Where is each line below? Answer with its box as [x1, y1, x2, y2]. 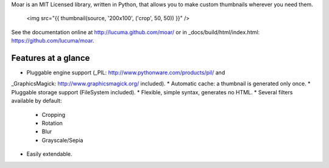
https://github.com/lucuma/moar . [11, 37, 94, 44]
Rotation [41, 119, 63, 127]
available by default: [11, 97, 62, 105]
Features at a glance [11, 52, 90, 63]
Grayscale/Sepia [41, 136, 83, 144]
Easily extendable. [26, 150, 73, 158]
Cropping [41, 111, 66, 118]
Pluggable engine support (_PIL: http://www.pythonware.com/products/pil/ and [26, 69, 225, 76]
